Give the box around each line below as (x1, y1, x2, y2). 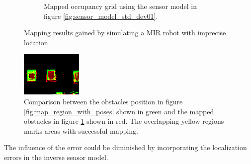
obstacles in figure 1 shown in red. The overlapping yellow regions (24, 116, 224, 126)
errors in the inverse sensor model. (4, 152, 108, 162)
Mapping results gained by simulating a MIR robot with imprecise (24, 27, 226, 38)
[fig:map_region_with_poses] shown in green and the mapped (24, 106, 214, 116)
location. (24, 37, 50, 47)
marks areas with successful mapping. (24, 125, 138, 136)
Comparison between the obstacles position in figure (24, 96, 183, 106)
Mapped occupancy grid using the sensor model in (44, 1, 197, 11)
